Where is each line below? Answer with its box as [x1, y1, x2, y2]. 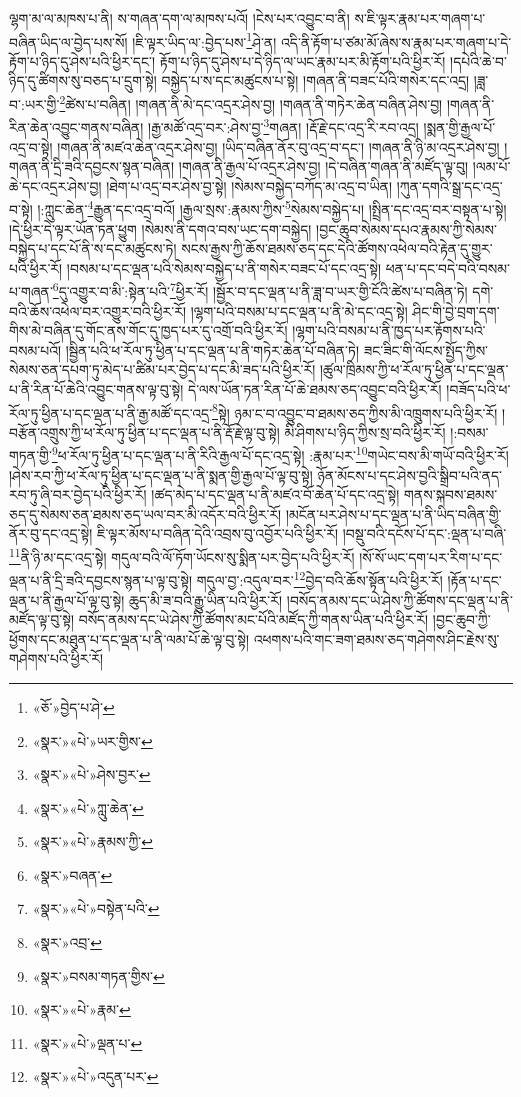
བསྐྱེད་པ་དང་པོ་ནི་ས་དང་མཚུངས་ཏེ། [9, 238, 177, 259]
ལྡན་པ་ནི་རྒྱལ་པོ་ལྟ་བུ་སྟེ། [9, 589, 125, 610]
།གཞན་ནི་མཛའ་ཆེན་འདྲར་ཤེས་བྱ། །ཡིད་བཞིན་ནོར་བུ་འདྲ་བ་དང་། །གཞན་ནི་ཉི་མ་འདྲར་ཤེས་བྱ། [57, 136, 500, 157]
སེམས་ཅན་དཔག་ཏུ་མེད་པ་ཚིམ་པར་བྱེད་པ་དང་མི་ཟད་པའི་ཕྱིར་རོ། [9, 359, 316, 380]
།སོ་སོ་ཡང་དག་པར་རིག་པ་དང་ [359, 546, 503, 567]
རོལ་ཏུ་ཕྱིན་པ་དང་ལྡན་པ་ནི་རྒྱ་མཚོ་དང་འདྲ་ [9, 402, 213, 423]
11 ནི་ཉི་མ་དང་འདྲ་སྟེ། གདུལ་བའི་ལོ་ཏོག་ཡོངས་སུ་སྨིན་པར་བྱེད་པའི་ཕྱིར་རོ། [9, 544, 355, 567]
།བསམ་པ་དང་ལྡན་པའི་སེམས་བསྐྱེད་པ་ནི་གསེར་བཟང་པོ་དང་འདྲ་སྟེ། [66, 257, 382, 278]
